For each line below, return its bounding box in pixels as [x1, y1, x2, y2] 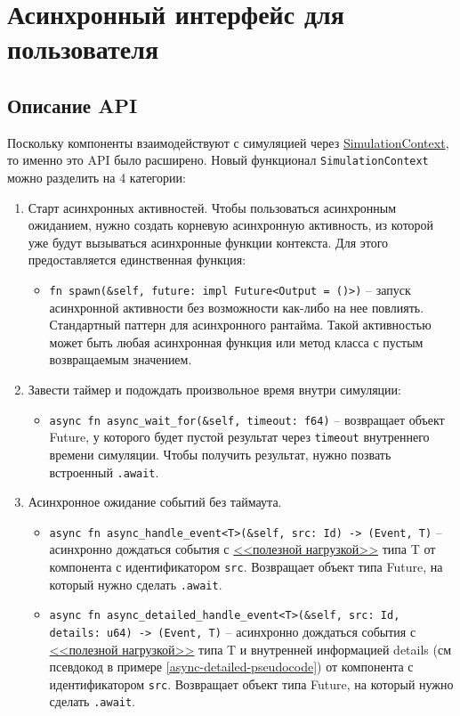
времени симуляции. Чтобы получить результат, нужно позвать [49, 444, 391, 463]
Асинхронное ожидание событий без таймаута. [28, 492, 282, 511]
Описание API [7, 91, 138, 118]
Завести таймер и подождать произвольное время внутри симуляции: [28, 380, 401, 399]
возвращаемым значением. [49, 350, 192, 369]
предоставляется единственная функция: [28, 250, 246, 269]
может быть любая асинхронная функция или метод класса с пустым [49, 332, 424, 351]
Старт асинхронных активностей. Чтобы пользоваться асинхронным [28, 198, 397, 216]
